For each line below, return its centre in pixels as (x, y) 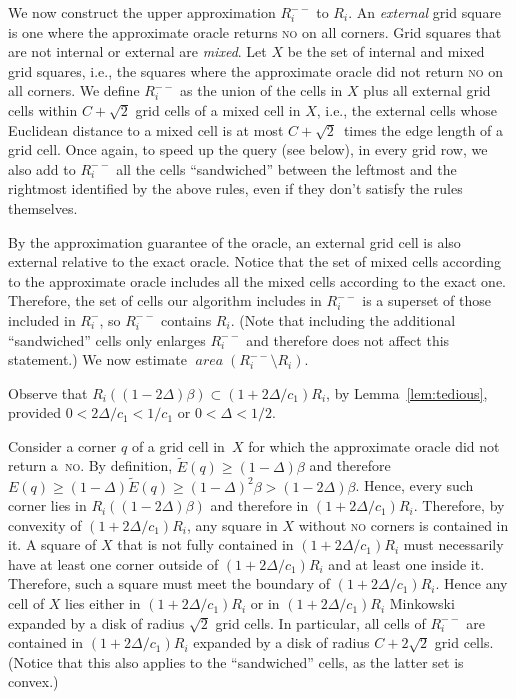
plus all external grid (427, 90)
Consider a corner (62, 445)
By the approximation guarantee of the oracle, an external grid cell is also (234, 241)
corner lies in (47, 505)
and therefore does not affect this (348, 339)
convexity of (45, 524)
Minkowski (422, 603)
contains (186, 319)
